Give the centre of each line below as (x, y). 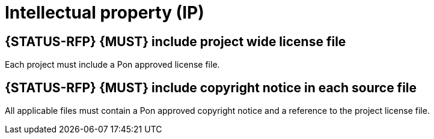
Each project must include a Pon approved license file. (112, 65)
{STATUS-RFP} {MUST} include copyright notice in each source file (211, 87)
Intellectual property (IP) (105, 13)
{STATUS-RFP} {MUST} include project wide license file (176, 41)
